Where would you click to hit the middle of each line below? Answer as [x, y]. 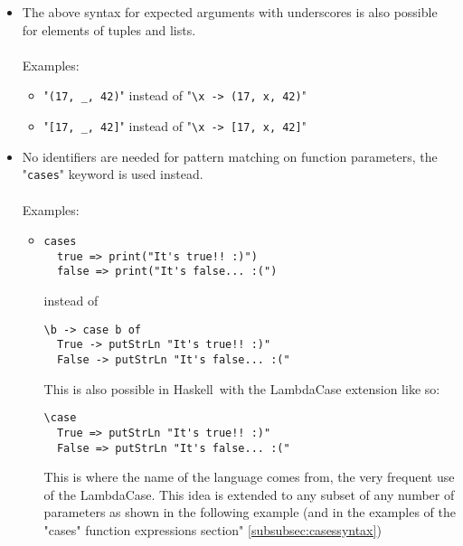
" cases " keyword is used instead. [113, 174]
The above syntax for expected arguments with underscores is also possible [230, 12]
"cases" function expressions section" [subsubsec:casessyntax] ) [213, 530]
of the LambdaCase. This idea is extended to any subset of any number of [249, 494]
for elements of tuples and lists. [109, 29]
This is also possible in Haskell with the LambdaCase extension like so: [242, 388]
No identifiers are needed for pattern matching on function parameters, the [230, 156]
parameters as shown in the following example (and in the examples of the [250, 512]
